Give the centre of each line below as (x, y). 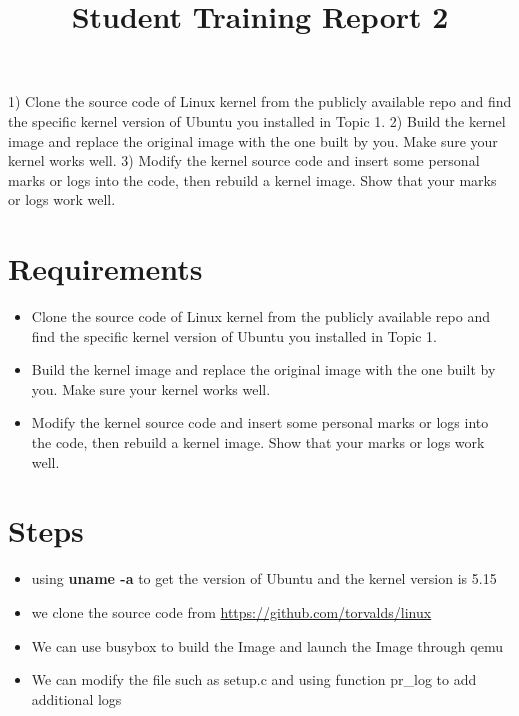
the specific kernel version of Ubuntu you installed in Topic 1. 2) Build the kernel (257, 120)
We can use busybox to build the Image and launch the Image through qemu (267, 645)
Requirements (105, 268)
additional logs (76, 698)
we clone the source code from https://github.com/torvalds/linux (231, 611)
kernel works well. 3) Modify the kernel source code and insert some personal (244, 160)
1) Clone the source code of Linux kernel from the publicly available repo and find (260, 101)
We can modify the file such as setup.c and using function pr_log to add (254, 679)
